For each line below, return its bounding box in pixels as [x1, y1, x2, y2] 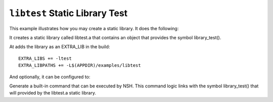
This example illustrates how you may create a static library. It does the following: [9, 25, 179, 31]
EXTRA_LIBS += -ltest [18, 55, 72, 61]
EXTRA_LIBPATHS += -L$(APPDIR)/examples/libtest [18, 63, 141, 68]
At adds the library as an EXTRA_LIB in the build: [9, 44, 110, 50]
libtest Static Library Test [9, 8, 128, 19]
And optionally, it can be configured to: [9, 73, 90, 80]
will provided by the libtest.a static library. [9, 90, 96, 96]
